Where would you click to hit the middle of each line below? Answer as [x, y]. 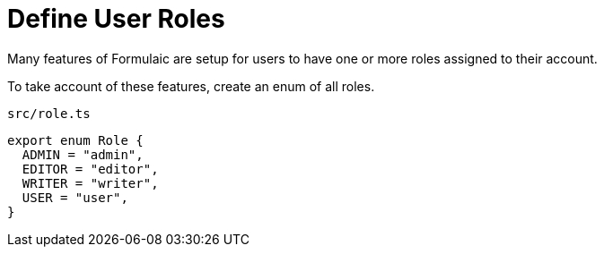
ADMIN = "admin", [83, 154]
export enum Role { [75, 140]
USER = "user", [75, 197]
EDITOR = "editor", [90, 169]
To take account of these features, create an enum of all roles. [191, 86]
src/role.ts [49, 113]
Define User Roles [116, 19]
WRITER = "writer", [90, 183]
